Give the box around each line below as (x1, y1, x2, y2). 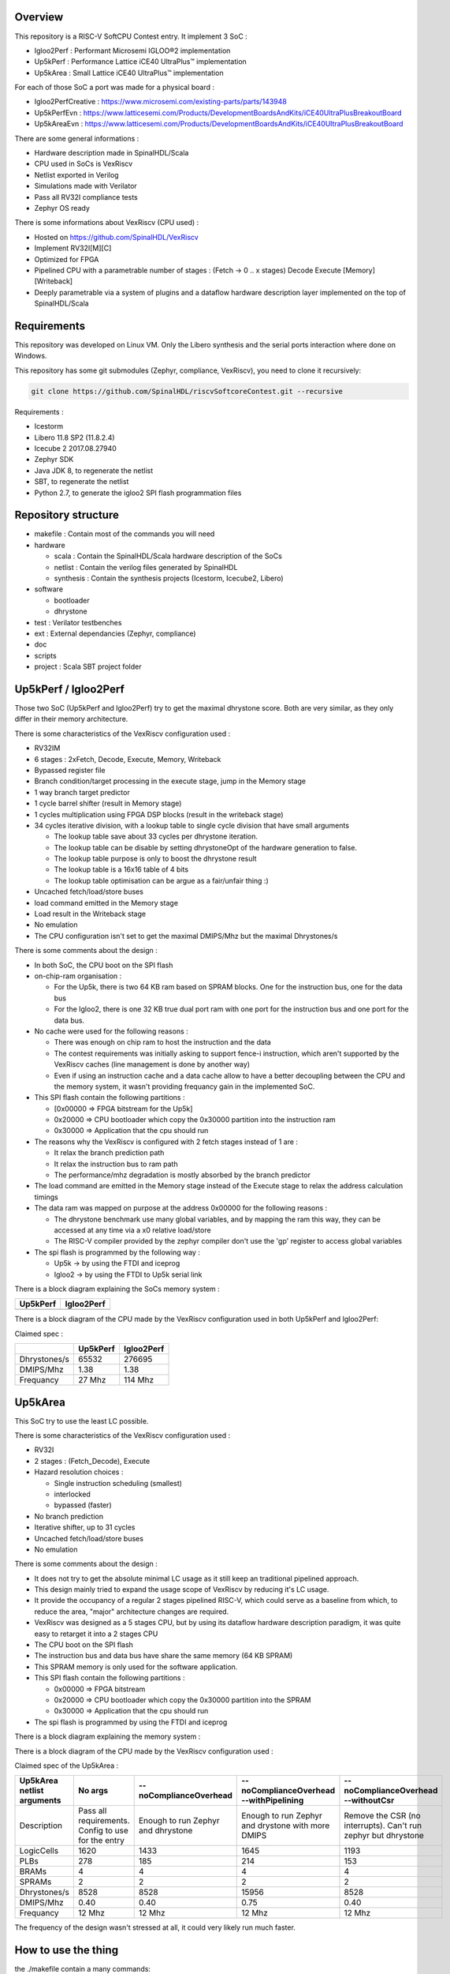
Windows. (14, 351, 47, 361)
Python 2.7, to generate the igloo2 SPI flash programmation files (34, 488, 242, 497)
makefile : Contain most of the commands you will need (34, 529, 215, 539)
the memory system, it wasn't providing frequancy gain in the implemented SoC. (54, 1082, 315, 1091)
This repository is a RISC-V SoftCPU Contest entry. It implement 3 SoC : (14, 32, 247, 41)
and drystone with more (241, 1820, 330, 1831)
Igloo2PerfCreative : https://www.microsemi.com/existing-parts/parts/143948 (34, 97, 287, 107)
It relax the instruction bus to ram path (54, 1159, 178, 1169)
